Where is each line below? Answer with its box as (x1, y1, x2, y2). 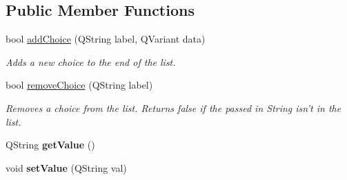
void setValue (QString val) (6, 160, 127, 175)
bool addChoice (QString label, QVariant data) (6, 32, 206, 46)
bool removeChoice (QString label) (6, 78, 153, 92)
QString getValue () (6, 137, 95, 152)
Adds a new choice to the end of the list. (6, 54, 176, 69)
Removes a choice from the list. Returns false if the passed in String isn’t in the (6, 100, 341, 115)
